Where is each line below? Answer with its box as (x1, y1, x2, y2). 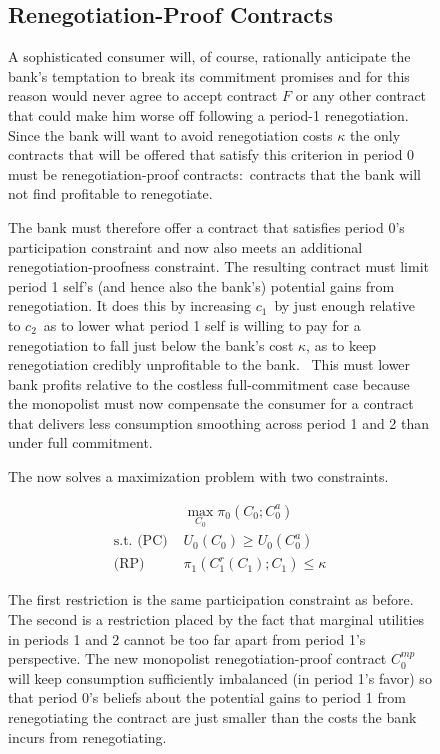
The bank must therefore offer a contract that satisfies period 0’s (8, 216, 405, 237)
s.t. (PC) (113, 534, 168, 549)
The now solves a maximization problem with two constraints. (8, 466, 389, 487)
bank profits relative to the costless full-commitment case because (8, 373, 410, 394)
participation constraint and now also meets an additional (8, 236, 363, 257)
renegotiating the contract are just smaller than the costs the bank (8, 706, 417, 727)
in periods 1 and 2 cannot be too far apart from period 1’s (8, 628, 366, 649)
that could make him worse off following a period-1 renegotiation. (8, 104, 409, 125)
